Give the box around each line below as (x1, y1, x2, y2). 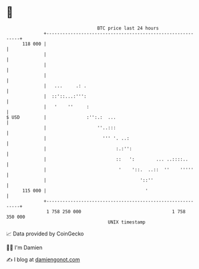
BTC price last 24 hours (97, 25, 160, 31)
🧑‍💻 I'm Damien (6, 244, 43, 251)
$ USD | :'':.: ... (6, 114, 117, 120)
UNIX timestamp (108, 219, 146, 225)
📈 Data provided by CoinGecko (6, 230, 84, 237)
